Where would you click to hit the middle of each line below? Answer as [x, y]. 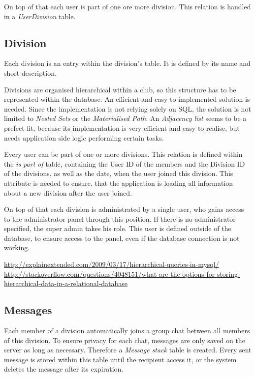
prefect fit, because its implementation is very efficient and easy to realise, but [122, 128]
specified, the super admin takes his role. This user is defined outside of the [118, 228]
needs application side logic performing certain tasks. [84, 137]
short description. [30, 72]
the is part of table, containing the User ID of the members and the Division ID [125, 163]
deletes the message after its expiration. [64, 369]
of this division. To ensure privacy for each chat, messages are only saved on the [125, 340]
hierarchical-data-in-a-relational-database [66, 283]
